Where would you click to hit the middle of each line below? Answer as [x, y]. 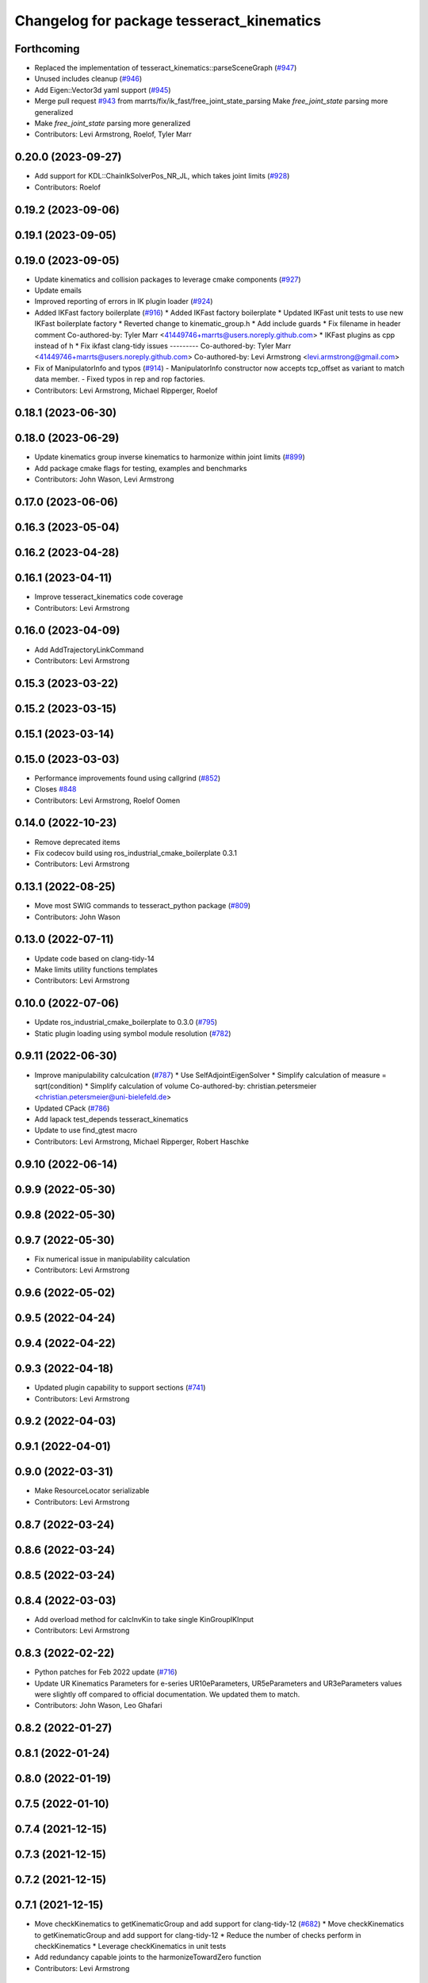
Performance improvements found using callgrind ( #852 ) [128, 778]
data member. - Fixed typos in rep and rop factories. [120, 379]
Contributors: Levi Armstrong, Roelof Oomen [107, 800]
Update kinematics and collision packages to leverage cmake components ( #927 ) [168, 279]
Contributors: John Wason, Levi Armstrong [104, 479]
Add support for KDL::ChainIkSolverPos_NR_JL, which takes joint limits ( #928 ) [162, 176]
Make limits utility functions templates [96, 969]
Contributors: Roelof [67, 187]
